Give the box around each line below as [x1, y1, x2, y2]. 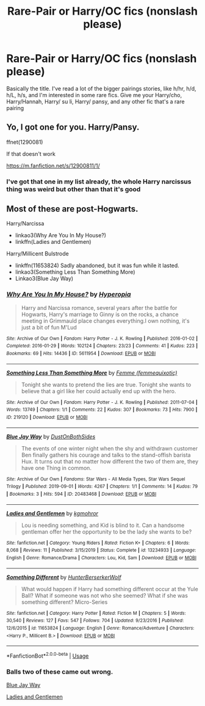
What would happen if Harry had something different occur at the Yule [21, 585, 198, 592]
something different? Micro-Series [21, 598, 108, 606]
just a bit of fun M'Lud [21, 323, 77, 331]
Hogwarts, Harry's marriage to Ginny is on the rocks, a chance [21, 311, 179, 318]
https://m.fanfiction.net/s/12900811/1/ [6, 162, 101, 169]
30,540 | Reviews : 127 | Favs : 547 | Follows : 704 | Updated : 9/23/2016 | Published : [6, 617, 184, 624]
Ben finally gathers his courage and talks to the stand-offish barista [21, 451, 191, 458]
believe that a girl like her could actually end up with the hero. [21, 387, 176, 395]
